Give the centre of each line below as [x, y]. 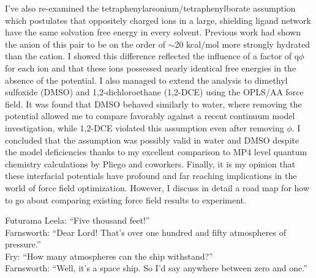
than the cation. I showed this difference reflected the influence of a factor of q [152, 56]
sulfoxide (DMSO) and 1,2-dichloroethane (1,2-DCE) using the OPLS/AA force [154, 92]
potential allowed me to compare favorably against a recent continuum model [150, 116]
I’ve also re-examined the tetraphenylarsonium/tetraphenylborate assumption [150, 8]
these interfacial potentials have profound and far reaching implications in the [151, 176]
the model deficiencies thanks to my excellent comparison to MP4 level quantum [156, 152]
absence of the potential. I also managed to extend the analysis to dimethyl [146, 80]
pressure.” [23, 244]
